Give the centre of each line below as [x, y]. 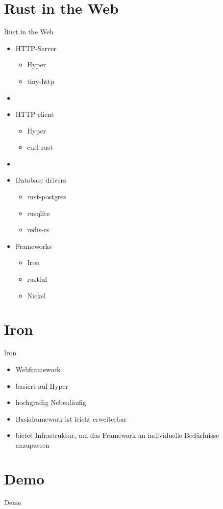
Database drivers [41, 180]
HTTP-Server [36, 48]
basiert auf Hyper [42, 386]
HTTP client [35, 114]
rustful [37, 279]
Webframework [38, 369]
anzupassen [32, 444]
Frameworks [34, 246]
